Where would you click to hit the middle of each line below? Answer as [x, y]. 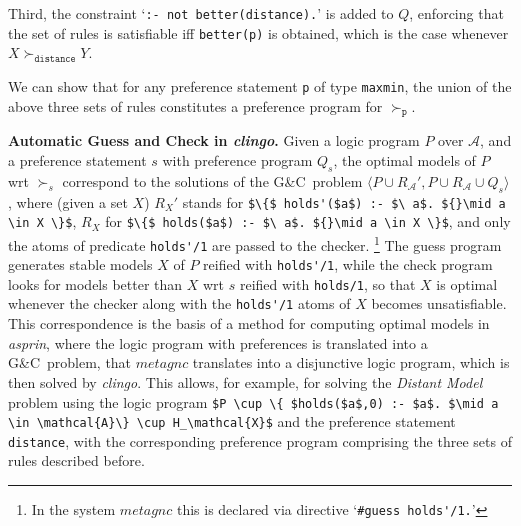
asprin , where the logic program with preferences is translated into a [218, 342]
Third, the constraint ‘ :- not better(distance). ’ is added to [201, 13]
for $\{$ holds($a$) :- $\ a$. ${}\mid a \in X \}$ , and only [308, 221]
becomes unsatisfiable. [439, 303]
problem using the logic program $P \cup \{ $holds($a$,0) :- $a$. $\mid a [253, 401]
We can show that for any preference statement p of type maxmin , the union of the [260, 85]
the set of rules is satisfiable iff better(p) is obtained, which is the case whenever [258, 32]
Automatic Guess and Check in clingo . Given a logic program [214, 140]
